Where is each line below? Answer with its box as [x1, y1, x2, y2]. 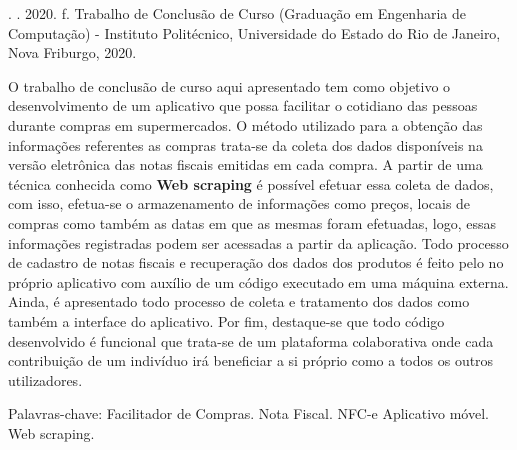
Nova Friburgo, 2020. [8, 42, 137, 63]
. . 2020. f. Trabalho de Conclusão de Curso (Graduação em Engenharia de [8, 3, 466, 23]
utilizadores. [8, 369, 83, 390]
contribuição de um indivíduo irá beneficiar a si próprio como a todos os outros [8, 350, 494, 371]
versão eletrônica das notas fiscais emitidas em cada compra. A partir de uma [8, 154, 483, 175]
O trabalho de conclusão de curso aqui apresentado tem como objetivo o [8, 75, 451, 96]
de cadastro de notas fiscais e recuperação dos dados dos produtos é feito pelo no [8, 252, 504, 273]
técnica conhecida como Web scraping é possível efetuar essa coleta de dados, [8, 173, 494, 194]
